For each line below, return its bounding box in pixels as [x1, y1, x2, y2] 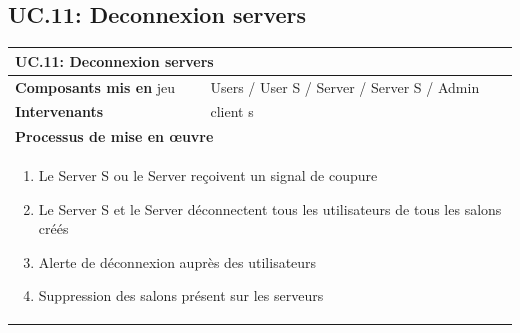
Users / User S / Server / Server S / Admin [210, 76, 480, 97]
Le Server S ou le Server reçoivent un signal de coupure [38, 165, 378, 186]
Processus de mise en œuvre [15, 126, 214, 147]
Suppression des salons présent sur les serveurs [38, 285, 324, 306]
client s [210, 101, 254, 122]
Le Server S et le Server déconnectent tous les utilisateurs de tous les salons [38, 198, 502, 219]
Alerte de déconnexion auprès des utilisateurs [38, 251, 317, 272]
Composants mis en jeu [15, 76, 176, 97]
